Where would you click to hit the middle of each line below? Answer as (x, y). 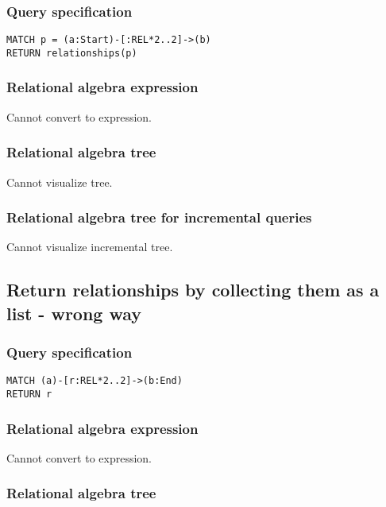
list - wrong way (74, 313)
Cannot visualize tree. (60, 182)
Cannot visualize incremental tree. (90, 247)
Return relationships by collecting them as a (193, 290)
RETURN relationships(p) (72, 53)
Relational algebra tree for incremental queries (159, 217)
